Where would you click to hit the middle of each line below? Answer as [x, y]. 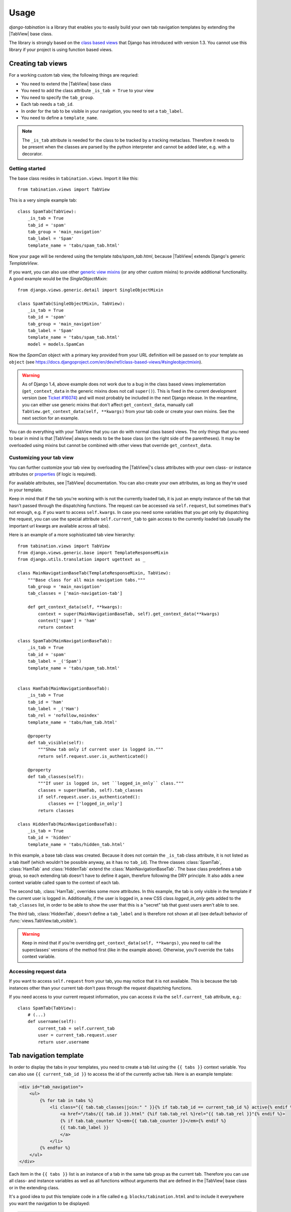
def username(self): [52, 1021]
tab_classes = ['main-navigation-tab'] [75, 593]
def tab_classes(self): [56, 776]
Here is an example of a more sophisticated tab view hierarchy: [72, 535]
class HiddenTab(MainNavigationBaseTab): [67, 824]
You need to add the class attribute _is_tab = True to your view [87, 91]
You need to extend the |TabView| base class [66, 84]
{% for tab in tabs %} [67, 1100]
